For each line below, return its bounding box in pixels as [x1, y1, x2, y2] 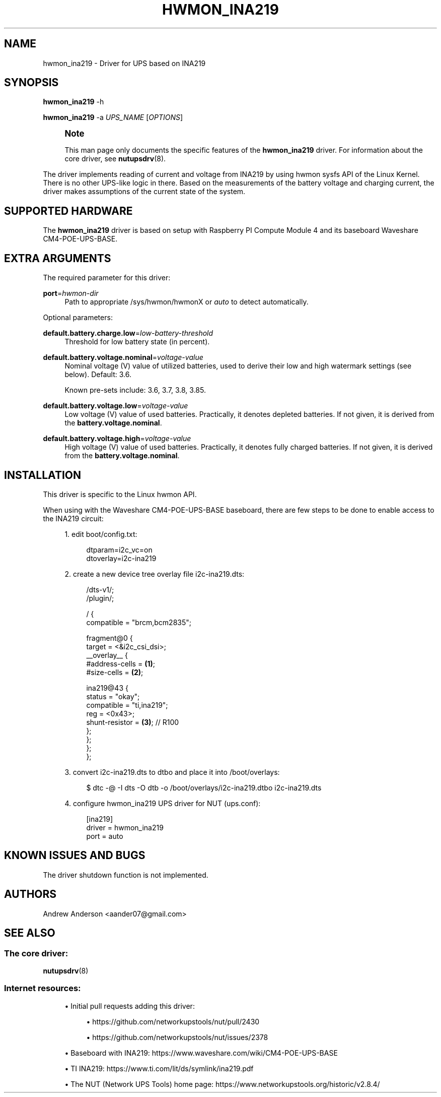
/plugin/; [86, 593, 114, 602]
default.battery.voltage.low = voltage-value [43, 401, 188, 410]
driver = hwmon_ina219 [86, 823, 164, 832]
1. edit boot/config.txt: [64, 529, 137, 538]
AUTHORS [4, 888, 57, 901]
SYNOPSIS [4, 76, 59, 89]
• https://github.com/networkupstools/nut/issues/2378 [86, 1032, 268, 1042]
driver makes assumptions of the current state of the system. [43, 187, 246, 196]
